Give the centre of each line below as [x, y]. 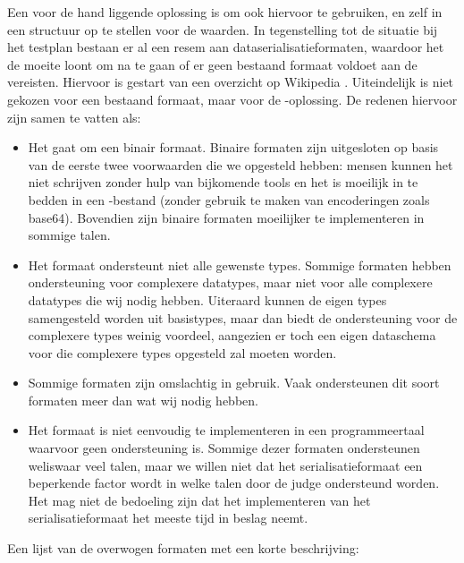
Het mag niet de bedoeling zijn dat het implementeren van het [199, 500]
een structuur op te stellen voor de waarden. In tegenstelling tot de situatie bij [223, 29]
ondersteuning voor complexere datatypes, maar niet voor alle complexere [230, 282]
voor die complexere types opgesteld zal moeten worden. [182, 352]
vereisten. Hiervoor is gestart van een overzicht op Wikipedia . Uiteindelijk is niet [231, 82]
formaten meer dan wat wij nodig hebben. [143, 400]
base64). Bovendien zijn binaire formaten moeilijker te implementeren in [226, 217]
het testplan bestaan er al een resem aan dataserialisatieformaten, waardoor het [226, 47]
